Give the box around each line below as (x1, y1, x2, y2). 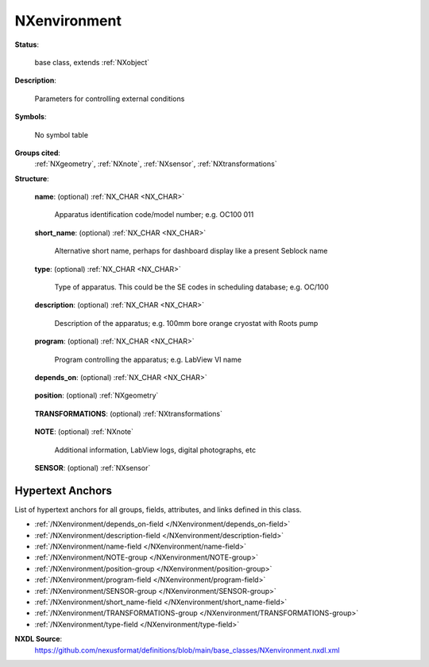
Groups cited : (14, 148, 61, 157)
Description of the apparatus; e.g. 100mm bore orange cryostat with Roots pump (54, 318, 319, 328)
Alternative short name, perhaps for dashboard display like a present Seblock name (54, 246, 328, 256)
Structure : (14, 173, 49, 183)
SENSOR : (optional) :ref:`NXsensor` (34, 463, 151, 472)
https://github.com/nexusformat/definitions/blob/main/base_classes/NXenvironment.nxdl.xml (34, 645, 340, 655)
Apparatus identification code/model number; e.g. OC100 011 (54, 210, 254, 219)
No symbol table (34, 130, 89, 139)
